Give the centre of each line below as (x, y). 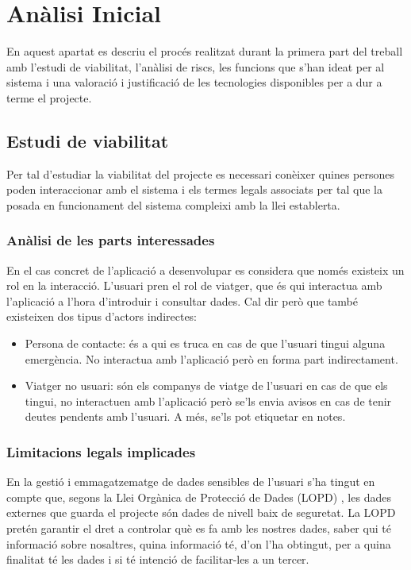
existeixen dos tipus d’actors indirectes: (102, 316)
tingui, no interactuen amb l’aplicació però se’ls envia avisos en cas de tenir (208, 401)
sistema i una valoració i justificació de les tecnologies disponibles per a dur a (194, 82)
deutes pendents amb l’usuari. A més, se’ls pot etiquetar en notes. (185, 416)
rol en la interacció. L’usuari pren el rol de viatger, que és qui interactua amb (194, 285)
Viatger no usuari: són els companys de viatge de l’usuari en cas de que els (206, 385)
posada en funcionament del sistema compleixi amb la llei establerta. (173, 204)
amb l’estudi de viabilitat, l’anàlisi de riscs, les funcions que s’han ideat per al (196, 66)
